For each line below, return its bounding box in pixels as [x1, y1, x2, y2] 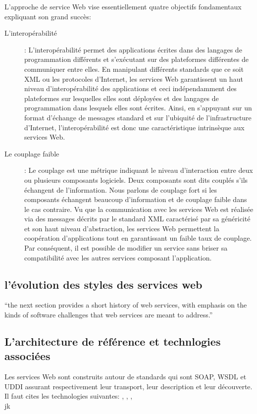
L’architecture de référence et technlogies [4, 334, 221, 349]
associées [4, 348, 51, 363]
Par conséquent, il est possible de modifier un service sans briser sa [24, 243, 228, 253]
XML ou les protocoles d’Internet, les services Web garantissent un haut [24, 73, 243, 84]
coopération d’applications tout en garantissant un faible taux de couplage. [24, 233, 252, 243]
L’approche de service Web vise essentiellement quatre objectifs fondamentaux [4, 1, 242, 11]
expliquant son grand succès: [4, 11, 91, 21]
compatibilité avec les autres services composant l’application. [24, 252, 212, 262]
